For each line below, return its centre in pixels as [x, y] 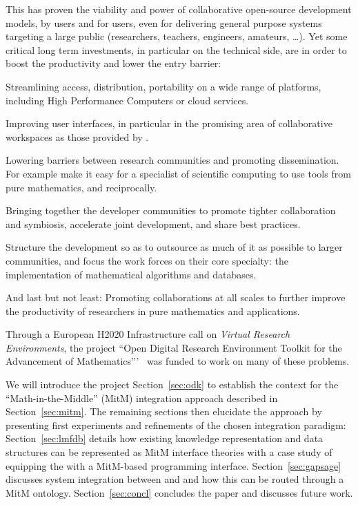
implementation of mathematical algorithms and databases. [131, 274]
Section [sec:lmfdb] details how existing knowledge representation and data [165, 438]
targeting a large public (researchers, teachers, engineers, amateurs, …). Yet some [177, 36]
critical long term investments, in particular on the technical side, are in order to [176, 49]
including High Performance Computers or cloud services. [127, 100]
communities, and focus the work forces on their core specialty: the [147, 260]
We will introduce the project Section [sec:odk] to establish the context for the [172, 384]
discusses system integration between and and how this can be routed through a [175, 479]
